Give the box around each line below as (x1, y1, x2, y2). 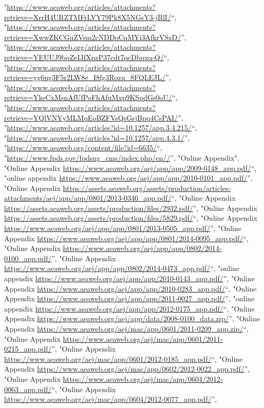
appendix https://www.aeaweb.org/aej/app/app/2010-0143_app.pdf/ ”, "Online (4, 273, 255, 284)
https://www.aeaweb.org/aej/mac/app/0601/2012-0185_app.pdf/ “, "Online (4, 353, 243, 364)
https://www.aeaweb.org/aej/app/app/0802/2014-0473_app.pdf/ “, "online (4, 263, 240, 274)
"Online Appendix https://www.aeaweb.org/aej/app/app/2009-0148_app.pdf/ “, (4, 162, 257, 173)
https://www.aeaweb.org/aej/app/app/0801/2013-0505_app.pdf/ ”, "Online (4, 223, 241, 234)
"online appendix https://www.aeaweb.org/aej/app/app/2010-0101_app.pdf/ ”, (4, 172, 253, 183)
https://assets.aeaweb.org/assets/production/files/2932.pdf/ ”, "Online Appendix (4, 202, 257, 213)
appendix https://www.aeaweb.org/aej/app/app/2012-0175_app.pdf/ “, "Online (4, 303, 255, 314)
